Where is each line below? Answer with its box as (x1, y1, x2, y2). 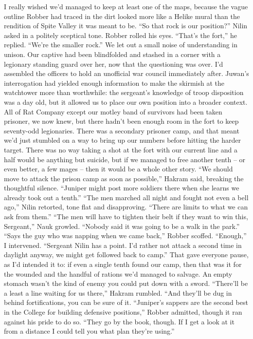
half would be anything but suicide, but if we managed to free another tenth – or (4, 154, 246, 164)
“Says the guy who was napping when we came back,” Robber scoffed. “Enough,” (4, 230, 247, 241)
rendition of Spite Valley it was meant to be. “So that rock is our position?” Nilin (4, 20, 248, 31)
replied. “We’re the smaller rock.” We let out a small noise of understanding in (4, 39, 238, 50)
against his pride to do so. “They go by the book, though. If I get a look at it (4, 316, 235, 326)
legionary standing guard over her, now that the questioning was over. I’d (4, 58, 223, 69)
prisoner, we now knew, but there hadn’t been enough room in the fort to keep (4, 116, 239, 126)
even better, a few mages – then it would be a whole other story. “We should (4, 164, 233, 174)
